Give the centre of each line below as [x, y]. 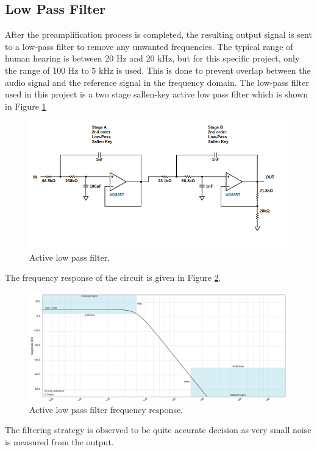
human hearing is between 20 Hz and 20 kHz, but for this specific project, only [152, 58]
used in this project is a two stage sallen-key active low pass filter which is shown [156, 94]
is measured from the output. [59, 441]
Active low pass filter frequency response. [106, 409]
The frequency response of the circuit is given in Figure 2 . [113, 277]
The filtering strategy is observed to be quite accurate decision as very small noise [158, 430]
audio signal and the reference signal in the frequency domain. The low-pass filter [157, 82]
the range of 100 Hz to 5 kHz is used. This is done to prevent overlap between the [158, 70]
